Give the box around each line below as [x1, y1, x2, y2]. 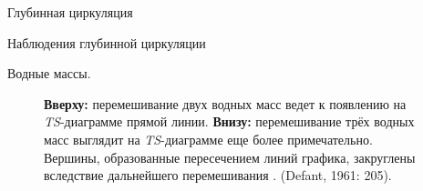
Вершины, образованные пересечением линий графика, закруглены [44, 147, 416, 166]
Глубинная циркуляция [7, 3, 133, 21]
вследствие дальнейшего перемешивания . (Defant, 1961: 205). [44, 166, 392, 185]
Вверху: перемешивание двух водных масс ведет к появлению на [44, 94, 407, 113]
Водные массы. [7, 64, 91, 83]
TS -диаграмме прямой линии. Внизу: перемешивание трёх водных [44, 112, 415, 131]
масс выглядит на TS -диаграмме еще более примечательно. [44, 129, 373, 148]
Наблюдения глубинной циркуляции [7, 33, 206, 52]
